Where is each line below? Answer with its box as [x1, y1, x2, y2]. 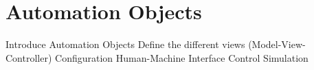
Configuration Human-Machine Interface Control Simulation [55, 50, 309, 65]
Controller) [5, 50, 52, 65]
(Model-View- [248, 37, 306, 51]
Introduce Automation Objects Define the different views [5, 37, 245, 51]
